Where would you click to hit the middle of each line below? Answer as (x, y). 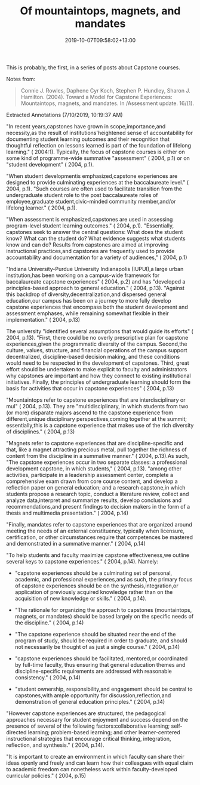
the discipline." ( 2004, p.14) (49, 623)
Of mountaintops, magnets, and (100, 11)
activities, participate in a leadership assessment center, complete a (90, 475)
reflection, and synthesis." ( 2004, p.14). (55, 745)
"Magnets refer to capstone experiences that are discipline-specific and (95, 443)
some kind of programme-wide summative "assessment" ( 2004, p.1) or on (98, 158)
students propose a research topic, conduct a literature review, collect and (98, 494)
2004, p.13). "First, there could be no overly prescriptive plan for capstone (97, 337)
